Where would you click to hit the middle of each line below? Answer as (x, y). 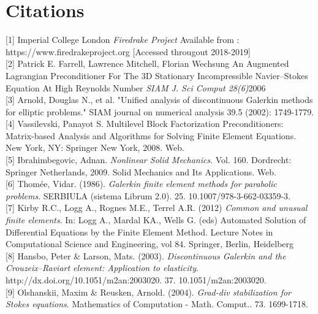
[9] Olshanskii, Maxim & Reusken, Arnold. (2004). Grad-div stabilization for (149, 292)
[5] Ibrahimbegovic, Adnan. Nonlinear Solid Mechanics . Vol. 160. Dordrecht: (149, 160)
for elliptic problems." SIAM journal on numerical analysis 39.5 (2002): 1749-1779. (160, 111)
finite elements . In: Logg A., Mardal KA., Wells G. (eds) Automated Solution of (156, 220)
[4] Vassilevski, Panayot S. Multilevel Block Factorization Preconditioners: (145, 124)
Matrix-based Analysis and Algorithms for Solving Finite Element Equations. (151, 135)
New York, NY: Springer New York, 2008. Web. (95, 147)
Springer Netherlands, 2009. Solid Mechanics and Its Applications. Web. (141, 171)
